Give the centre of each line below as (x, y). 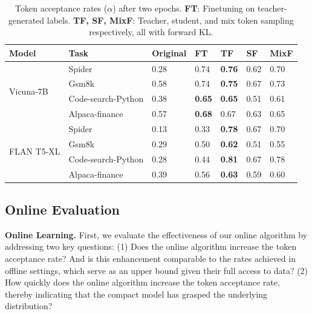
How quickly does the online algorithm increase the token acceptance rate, (142, 282)
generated (26, 20)
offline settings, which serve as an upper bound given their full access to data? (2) (157, 270)
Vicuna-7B (29, 91)
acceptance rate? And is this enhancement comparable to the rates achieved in (150, 259)
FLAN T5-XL (35, 151)
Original (169, 52)
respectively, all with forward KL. (151, 32)
